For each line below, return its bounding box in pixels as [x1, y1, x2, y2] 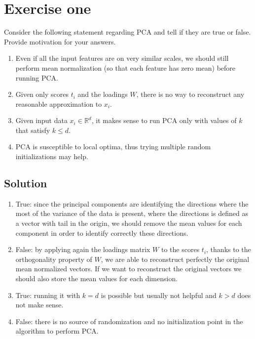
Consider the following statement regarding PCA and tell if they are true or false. [4, 27, 251, 37]
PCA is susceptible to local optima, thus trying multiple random [15, 141, 211, 152]
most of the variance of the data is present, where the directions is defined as [15, 208, 248, 218]
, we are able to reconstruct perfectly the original [101, 254, 250, 264]
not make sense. [15, 299, 64, 310]
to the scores [161, 244, 200, 254]
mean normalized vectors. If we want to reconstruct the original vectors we [15, 263, 242, 274]
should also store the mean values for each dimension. [15, 273, 178, 284]
